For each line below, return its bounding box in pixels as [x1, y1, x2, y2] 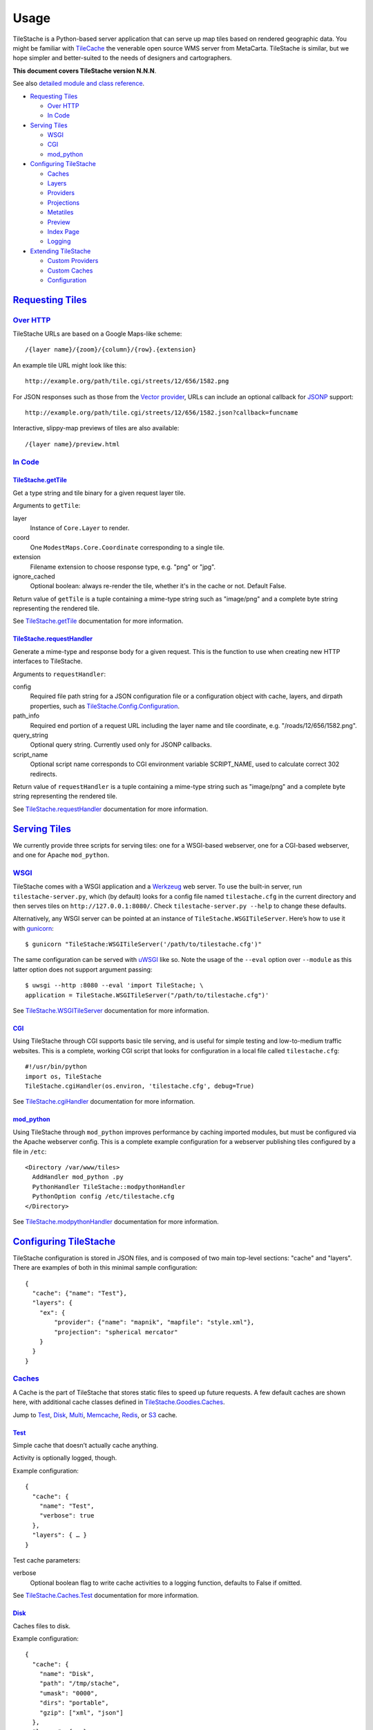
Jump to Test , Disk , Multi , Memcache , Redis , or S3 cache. [12, 1410, 178, 1419]
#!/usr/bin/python [25, 1063, 88, 1071]
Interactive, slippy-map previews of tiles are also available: [12, 424, 180, 432]
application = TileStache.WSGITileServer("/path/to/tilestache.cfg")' [25, 991, 269, 999]
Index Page [47, 227, 79, 235]
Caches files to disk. [12, 1621, 71, 1630]
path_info [12, 711, 40, 720]
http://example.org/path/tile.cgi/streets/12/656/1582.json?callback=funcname [25, 409, 298, 417]
